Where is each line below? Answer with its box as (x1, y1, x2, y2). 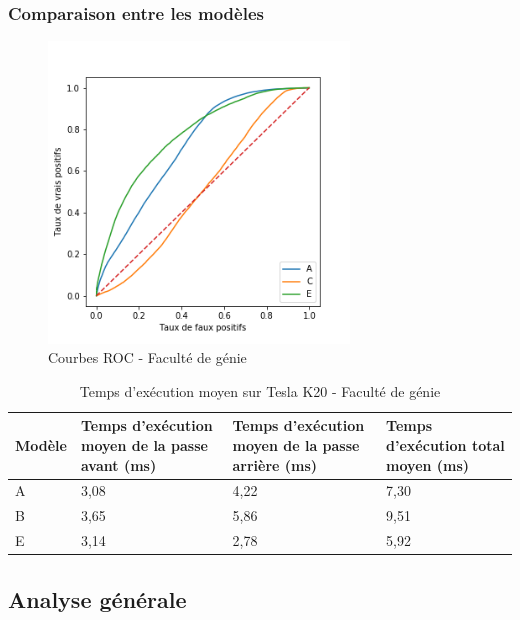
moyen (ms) (386, 454, 470, 475)
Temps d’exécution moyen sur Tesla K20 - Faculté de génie (79, 380, 441, 401)
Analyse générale (8, 583, 187, 614)
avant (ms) (80, 454, 157, 475)
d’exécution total (386, 434, 505, 455)
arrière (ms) (232, 454, 318, 475)
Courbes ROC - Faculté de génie (48, 347, 247, 368)
